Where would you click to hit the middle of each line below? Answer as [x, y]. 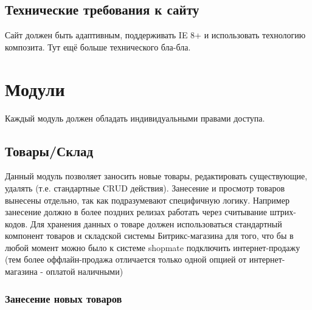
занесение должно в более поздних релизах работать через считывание [136, 212]
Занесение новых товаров [64, 298]
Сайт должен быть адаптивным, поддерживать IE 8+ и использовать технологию [155, 35]
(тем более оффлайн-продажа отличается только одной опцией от [126, 259]
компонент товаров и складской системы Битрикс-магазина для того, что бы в [149, 236]
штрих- [283, 212]
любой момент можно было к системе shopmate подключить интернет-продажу [153, 247]
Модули [35, 88]
